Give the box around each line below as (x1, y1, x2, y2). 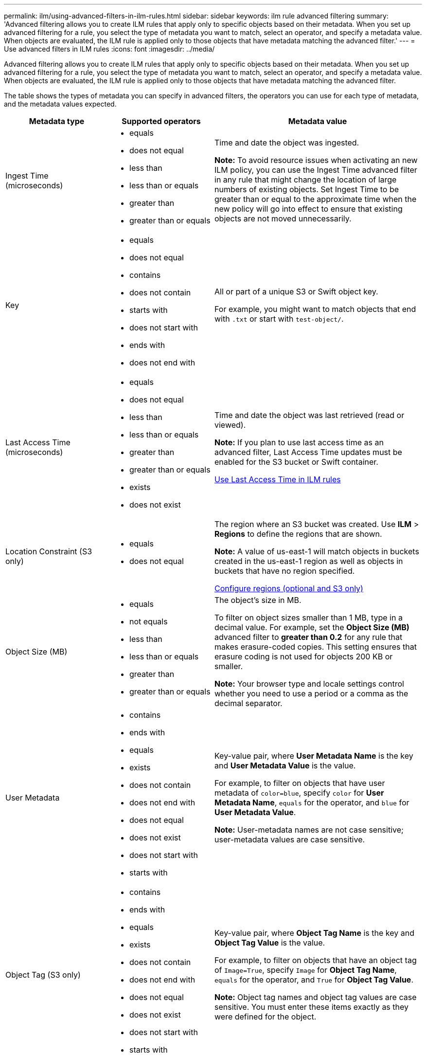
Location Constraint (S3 (5, 547, 92, 556)
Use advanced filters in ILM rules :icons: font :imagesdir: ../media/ (4, 45, 215, 53)
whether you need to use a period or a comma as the (214, 689, 408, 698)
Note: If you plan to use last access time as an (214, 437, 384, 447)
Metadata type (29, 116, 85, 126)
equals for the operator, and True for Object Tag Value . (214, 975, 413, 984)
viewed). (214, 420, 246, 430)
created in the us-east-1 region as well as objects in (214, 556, 403, 566)
